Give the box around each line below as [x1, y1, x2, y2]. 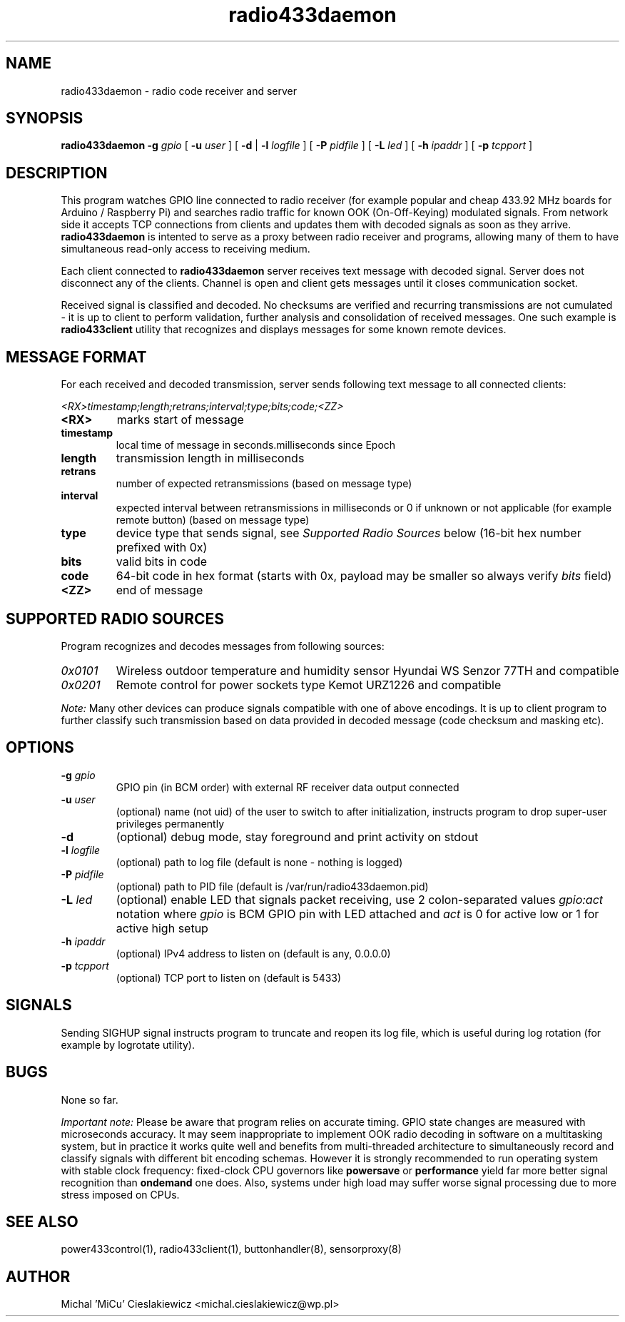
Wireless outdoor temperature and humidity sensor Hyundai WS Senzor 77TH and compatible [116, 663, 619, 678]
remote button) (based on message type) [116, 514, 310, 527]
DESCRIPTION [6, 163, 108, 182]
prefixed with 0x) [116, 540, 208, 555]
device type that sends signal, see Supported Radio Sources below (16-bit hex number [116, 526, 581, 541]
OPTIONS [6, 738, 74, 757]
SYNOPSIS [6, 109, 83, 128]
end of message [116, 583, 203, 598]
